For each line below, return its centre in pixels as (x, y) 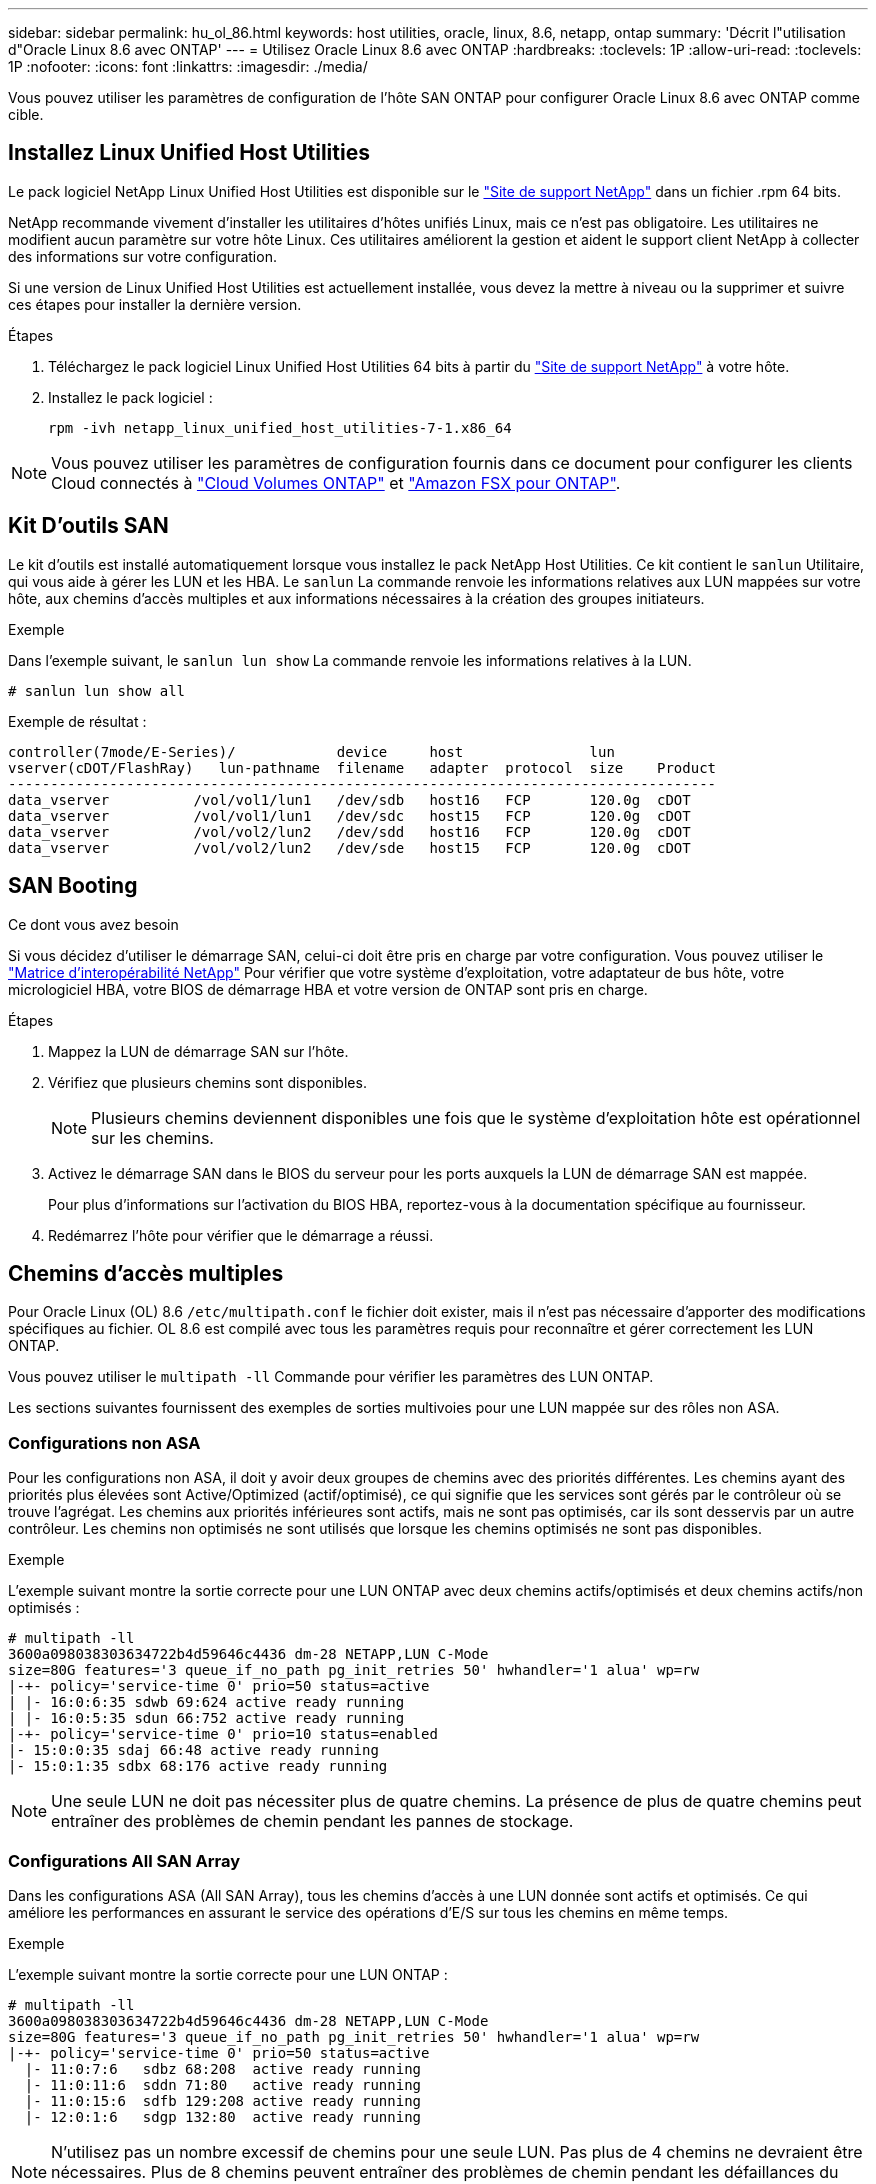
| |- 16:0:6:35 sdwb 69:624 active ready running (206, 1702)
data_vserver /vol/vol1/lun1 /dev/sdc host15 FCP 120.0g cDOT (349, 815)
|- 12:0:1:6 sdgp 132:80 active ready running (223, 2116)
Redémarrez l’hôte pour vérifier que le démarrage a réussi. (241, 1235)
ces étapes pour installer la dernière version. (155, 304)
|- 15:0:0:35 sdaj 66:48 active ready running (193, 1750)
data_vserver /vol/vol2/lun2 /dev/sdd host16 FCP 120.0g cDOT (349, 831)
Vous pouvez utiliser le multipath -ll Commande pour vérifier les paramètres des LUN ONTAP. (331, 1377)
